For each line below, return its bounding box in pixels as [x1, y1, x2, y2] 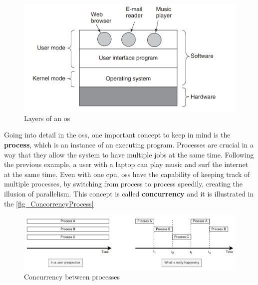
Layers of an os [24, 112, 70, 123]
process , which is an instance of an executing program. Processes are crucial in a [4, 139, 254, 149]
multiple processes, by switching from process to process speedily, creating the [4, 178, 243, 189]
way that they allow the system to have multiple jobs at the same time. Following [4, 149, 254, 159]
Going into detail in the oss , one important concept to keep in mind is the [4, 129, 231, 140]
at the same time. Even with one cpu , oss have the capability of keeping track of [4, 168, 250, 179]
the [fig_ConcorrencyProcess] [4, 198, 94, 208]
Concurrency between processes [24, 271, 120, 282]
